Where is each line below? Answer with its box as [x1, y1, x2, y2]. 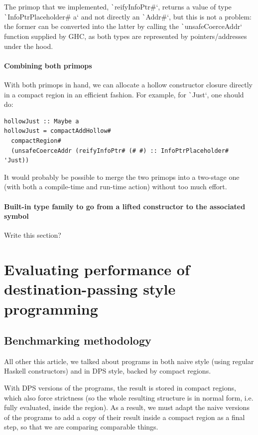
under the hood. [4, 40, 53, 51]
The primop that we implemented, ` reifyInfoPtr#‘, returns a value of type [4, 1, 232, 11]
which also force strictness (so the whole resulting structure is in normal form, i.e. [4, 392, 254, 403]
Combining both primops [4, 60, 92, 70]
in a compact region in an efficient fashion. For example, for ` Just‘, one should [4, 89, 244, 99]
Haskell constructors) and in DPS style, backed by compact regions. [4, 366, 211, 376]
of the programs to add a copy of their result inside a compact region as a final [4, 412, 245, 422]
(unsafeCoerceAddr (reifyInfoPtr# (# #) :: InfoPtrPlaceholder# [11, 147, 229, 154]
